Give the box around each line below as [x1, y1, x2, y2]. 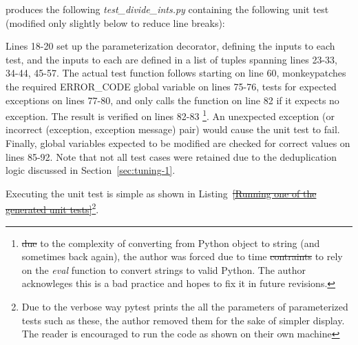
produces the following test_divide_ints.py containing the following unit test [6, 2, 329, 16]
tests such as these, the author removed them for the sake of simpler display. [21, 313, 345, 327]
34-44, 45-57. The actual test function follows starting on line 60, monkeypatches [6, 66, 346, 80]
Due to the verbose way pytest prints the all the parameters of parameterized [21, 299, 348, 313]
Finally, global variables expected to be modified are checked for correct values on [6, 136, 350, 150]
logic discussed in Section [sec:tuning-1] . [6, 163, 176, 177]
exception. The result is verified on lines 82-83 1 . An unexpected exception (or [6, 107, 335, 123]
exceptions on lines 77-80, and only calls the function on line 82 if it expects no [6, 92, 339, 107]
